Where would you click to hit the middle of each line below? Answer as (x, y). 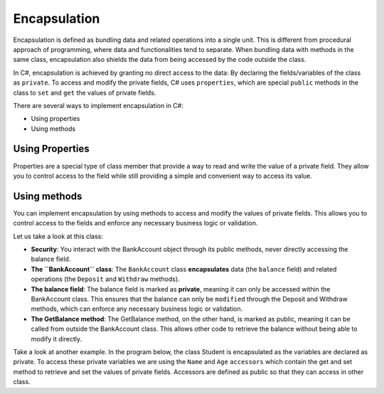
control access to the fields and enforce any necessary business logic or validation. (135, 223)
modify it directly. (57, 339)
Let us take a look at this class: (58, 236)
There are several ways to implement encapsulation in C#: (98, 105)
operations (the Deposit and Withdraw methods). (106, 279)
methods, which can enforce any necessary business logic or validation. (137, 309)
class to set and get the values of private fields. (85, 92)
